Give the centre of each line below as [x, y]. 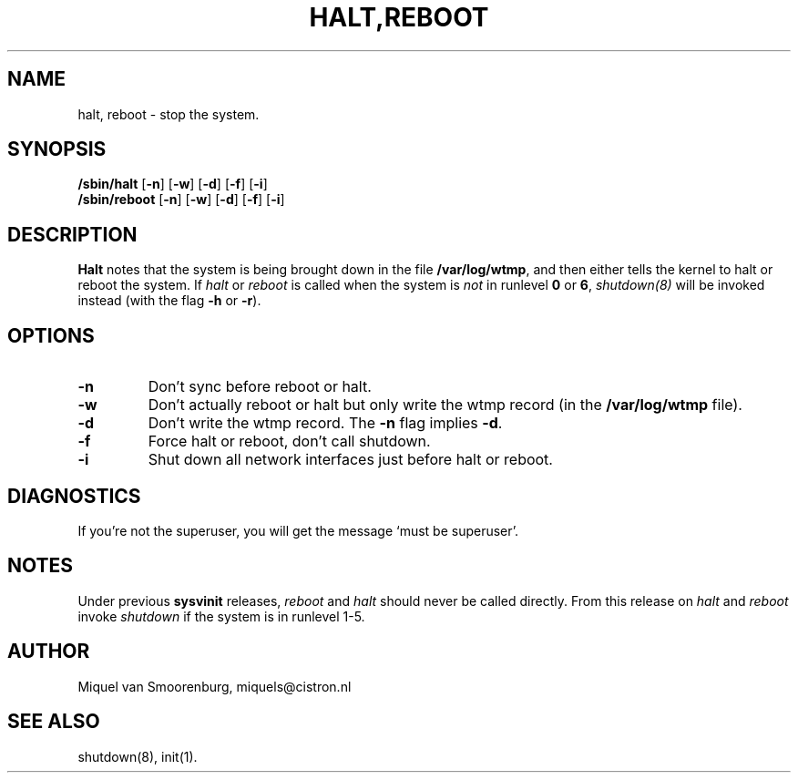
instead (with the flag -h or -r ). [169, 301]
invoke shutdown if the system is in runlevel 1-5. [221, 616]
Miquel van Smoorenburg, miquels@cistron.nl [215, 686]
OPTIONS [51, 335]
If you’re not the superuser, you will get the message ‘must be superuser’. [298, 530]
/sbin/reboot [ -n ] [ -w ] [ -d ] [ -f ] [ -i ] [181, 200]
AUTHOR [49, 652]
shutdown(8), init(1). [138, 756]
